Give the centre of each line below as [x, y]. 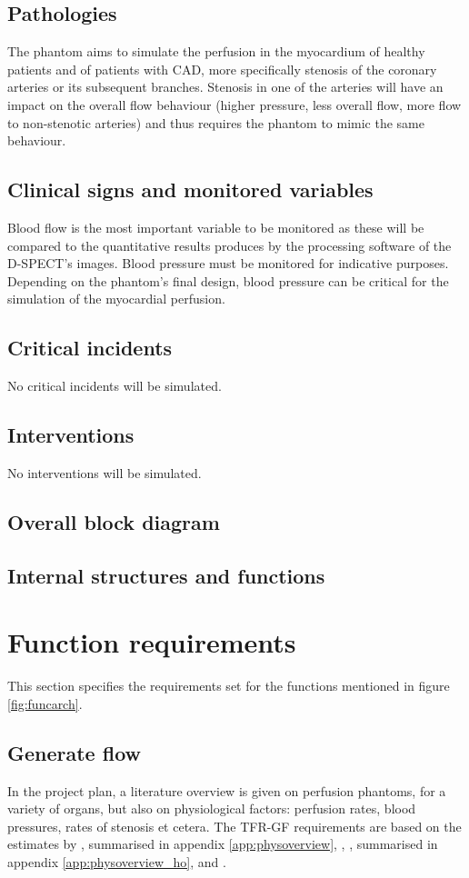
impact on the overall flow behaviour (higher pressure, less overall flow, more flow [234, 104]
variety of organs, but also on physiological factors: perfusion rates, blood [212, 808]
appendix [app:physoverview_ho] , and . [117, 861]
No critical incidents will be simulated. [115, 386]
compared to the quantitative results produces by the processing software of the [230, 245]
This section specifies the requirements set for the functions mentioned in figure [229, 686]
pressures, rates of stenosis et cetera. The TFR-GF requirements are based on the [234, 826]
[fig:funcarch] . [45, 703]
